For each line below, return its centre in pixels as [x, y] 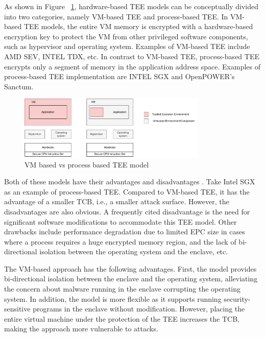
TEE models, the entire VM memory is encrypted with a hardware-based [138, 26]
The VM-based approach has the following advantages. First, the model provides [130, 268]
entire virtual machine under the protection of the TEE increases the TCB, [122, 318]
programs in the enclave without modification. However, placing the [139, 309]
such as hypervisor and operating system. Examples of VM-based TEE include [127, 46]
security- [237, 298]
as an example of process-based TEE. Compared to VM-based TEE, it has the [127, 191]
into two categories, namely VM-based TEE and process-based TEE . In [116, 16]
